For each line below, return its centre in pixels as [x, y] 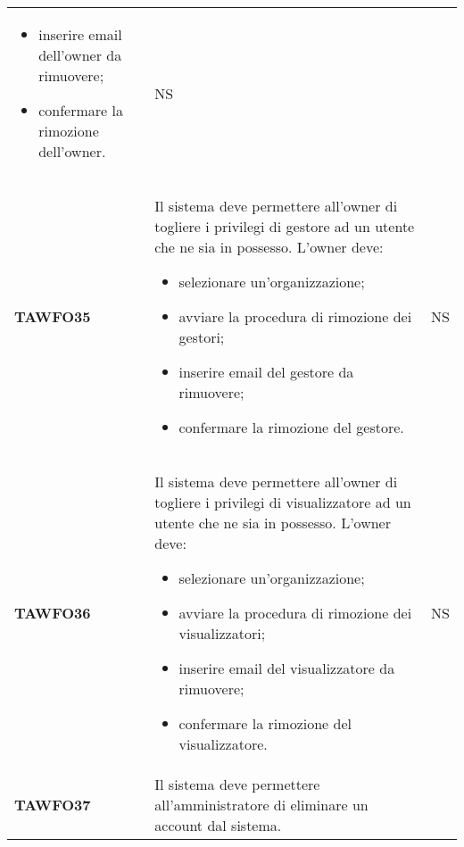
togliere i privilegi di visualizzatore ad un [283, 502]
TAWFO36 [53, 613]
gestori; [202, 337]
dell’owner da [80, 55]
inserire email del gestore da [266, 372]
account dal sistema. [218, 825]
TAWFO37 [53, 805]
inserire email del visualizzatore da [287, 668]
